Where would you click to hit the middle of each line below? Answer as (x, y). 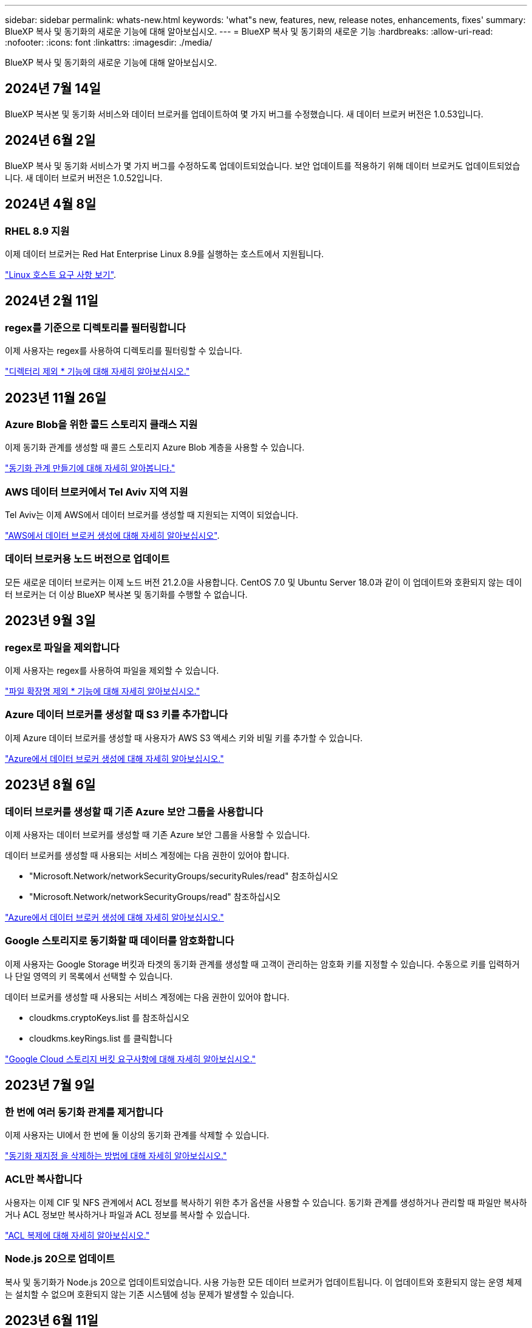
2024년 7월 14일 (53, 89)
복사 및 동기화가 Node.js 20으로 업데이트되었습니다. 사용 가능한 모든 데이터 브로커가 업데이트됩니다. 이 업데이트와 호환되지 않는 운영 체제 (264, 1282)
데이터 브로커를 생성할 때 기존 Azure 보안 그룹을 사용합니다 (134, 811)
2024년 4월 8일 (51, 204)
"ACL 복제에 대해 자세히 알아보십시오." (77, 1235)
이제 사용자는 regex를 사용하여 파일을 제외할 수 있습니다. (112, 671)
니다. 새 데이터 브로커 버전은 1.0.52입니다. (84, 178)
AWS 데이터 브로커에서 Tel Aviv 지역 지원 (97, 492)
